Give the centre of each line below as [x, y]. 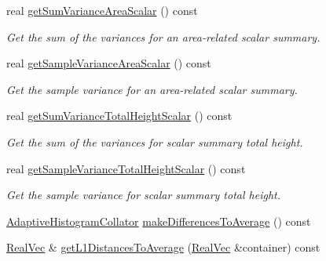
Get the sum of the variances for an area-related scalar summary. [163, 36]
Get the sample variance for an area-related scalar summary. [152, 89]
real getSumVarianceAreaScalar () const [102, 10]
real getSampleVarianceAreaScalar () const [109, 63]
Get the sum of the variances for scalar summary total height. [155, 141]
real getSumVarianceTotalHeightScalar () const [119, 116]
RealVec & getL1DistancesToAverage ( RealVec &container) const [163, 247]
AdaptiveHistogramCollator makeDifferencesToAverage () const [159, 221]
